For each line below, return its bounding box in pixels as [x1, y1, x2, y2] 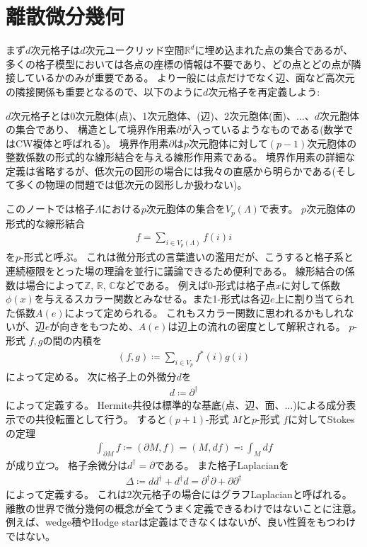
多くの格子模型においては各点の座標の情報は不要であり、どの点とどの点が [6, 56, 351, 71]
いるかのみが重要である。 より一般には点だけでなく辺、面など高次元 [35, 70, 355, 85]
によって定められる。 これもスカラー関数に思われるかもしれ [64, 305, 344, 320]
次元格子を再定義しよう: [208, 84, 320, 98]
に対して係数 [281, 277, 341, 292]
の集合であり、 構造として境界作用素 [6, 122, 177, 137]
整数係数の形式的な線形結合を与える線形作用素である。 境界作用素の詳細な [6, 150, 356, 164]
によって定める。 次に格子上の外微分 [6, 369, 177, 384]
